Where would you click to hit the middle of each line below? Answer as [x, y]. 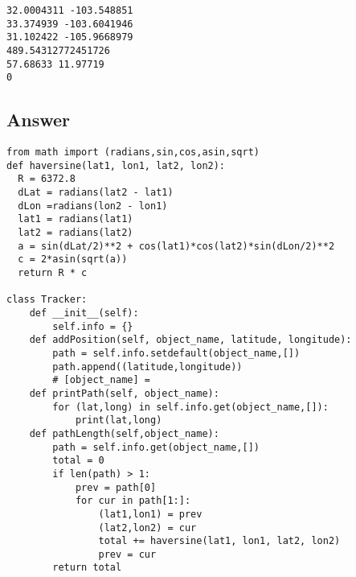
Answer [39, 120]
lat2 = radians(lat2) [76, 233]
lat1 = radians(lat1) [76, 219]
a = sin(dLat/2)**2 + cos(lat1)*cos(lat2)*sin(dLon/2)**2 [176, 246]
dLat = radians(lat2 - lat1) [96, 193]
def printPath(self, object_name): [124, 393]
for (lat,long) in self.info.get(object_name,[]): [190, 407]
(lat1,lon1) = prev [150, 514]
